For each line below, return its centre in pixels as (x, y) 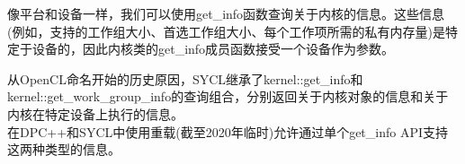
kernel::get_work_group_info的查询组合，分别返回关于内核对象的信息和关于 (228, 96)
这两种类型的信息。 (64, 149)
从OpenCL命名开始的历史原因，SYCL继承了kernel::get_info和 (185, 78)
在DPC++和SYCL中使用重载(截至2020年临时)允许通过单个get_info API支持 (228, 131)
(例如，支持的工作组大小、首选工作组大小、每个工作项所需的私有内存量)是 (226, 31)
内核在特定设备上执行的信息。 (95, 113)
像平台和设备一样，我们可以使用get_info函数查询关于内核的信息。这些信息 (226, 13)
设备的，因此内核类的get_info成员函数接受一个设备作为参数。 (213, 49)
